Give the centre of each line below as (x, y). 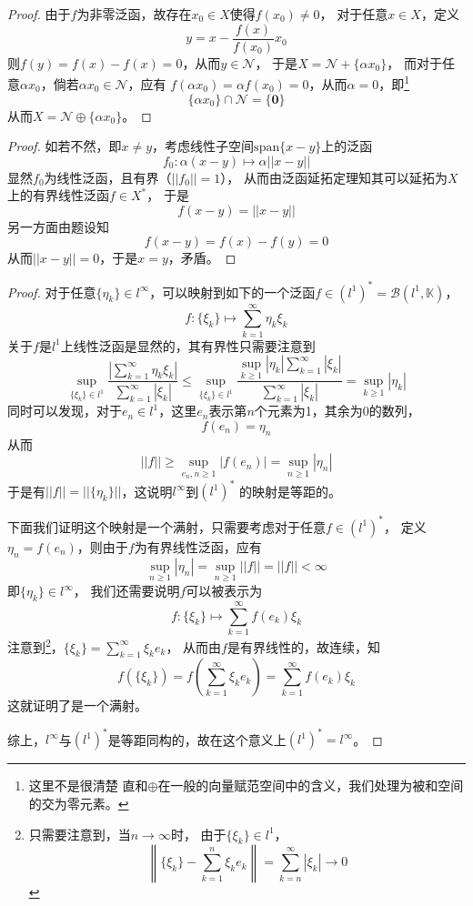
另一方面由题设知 (58, 226)
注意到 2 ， (35, 645)
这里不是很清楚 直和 (88, 785)
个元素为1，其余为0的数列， (337, 411)
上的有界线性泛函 (58, 195)
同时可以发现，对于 (65, 411)
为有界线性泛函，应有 (198, 546)
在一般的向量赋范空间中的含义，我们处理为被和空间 (311, 785)
